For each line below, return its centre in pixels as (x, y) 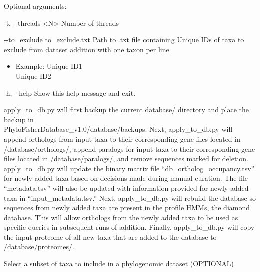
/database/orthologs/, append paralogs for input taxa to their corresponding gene (130, 148)
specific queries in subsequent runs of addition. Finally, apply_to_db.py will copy (129, 227)
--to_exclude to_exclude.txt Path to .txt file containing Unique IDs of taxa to (124, 40)
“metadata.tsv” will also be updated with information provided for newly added (126, 187)
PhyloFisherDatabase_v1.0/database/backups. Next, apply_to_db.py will (118, 129)
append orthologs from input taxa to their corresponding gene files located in (122, 138)
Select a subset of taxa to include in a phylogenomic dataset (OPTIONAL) (119, 263)
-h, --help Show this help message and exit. (70, 93)
